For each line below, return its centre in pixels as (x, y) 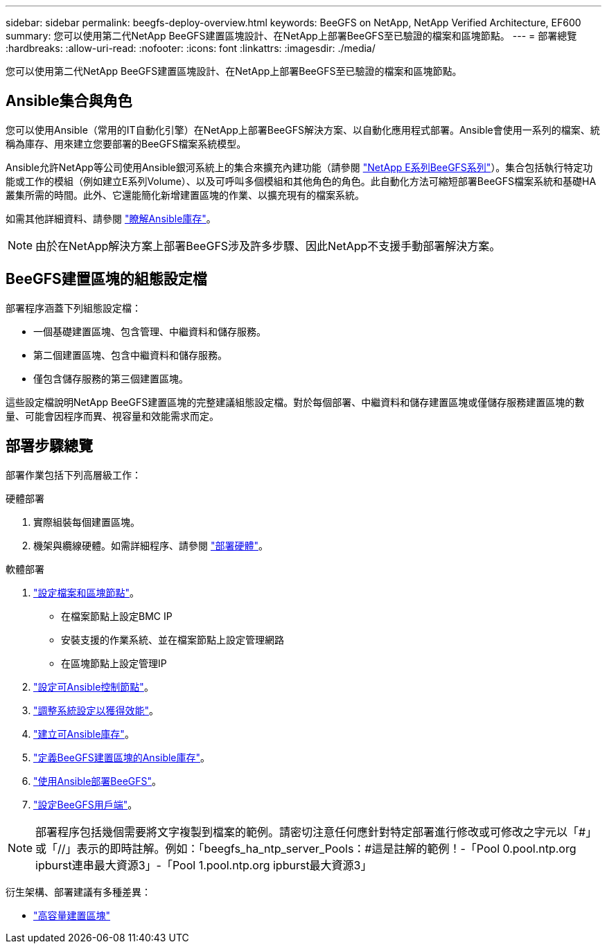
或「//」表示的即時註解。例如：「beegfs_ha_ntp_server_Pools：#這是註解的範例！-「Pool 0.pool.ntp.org (306, 848)
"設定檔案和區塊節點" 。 (87, 592)
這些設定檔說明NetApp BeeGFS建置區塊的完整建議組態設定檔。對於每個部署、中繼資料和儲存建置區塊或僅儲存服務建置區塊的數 (295, 402)
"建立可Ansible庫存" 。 (84, 734)
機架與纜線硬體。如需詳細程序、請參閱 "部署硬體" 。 (151, 545)
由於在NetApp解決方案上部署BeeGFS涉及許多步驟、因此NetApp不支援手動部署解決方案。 (268, 246)
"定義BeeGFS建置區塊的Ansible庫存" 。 (122, 757)
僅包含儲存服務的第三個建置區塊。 (111, 378)
